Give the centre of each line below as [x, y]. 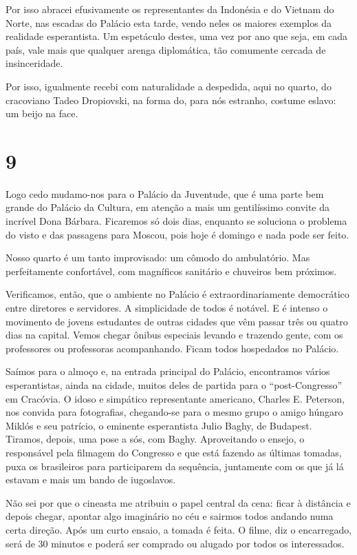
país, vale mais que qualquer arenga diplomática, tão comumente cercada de [166, 49]
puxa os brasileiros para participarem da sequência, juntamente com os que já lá [175, 466]
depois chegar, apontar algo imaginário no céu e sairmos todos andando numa [170, 516]
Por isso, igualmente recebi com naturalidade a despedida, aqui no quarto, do [169, 86]
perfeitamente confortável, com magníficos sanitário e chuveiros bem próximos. [171, 271]
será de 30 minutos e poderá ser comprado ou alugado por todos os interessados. [175, 543]
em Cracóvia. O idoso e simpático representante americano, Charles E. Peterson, [175, 398]
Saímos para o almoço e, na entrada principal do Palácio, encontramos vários [168, 371]
